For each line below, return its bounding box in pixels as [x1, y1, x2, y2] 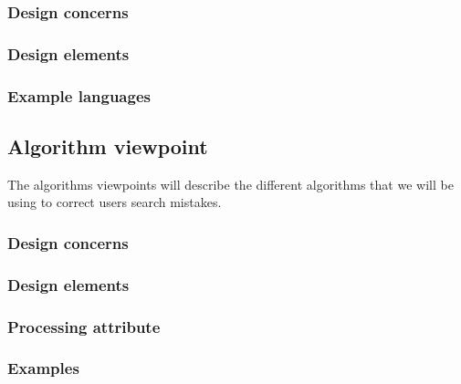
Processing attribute [7, 315, 161, 337]
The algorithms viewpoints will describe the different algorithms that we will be [7, 174, 454, 193]
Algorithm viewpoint [7, 131, 208, 160]
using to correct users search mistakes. [7, 192, 222, 212]
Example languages [7, 84, 151, 107]
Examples [7, 357, 79, 379]
